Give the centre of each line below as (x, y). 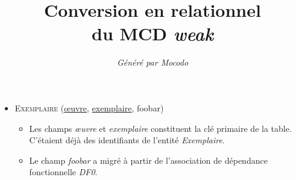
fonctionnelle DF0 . (63, 172)
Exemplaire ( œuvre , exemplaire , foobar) (89, 107)
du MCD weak (153, 34)
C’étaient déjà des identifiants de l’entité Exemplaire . (127, 140)
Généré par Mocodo (153, 62)
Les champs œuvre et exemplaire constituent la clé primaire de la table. (160, 128)
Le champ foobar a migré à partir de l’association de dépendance (148, 160)
